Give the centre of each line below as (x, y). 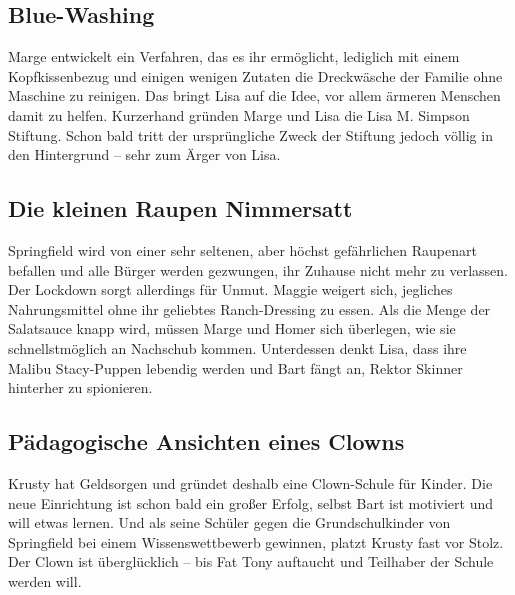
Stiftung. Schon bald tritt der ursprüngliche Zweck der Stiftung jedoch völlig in (250, 134)
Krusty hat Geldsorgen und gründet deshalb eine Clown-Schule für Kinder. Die (250, 482)
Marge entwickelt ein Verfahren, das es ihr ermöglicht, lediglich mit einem (234, 56)
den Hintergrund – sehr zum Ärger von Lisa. (144, 154)
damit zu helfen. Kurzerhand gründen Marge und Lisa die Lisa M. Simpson (239, 114)
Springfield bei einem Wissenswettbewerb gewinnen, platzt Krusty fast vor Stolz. (256, 541)
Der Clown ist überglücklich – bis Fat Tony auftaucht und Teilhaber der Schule (251, 561)
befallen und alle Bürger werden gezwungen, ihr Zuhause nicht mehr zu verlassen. (258, 269)
